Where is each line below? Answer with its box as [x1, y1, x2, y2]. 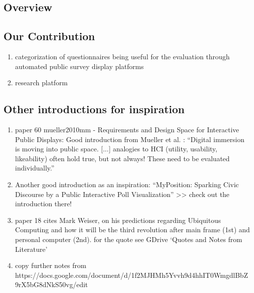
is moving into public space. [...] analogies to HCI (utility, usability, [15, 144, 218, 154]
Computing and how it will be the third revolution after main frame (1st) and [15, 224, 250, 235]
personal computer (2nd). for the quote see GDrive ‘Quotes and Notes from [15, 234, 242, 244]
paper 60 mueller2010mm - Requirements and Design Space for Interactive [15, 124, 239, 134]
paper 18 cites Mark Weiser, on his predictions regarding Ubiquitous [15, 215, 221, 225]
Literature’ [15, 244, 48, 254]
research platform [15, 77, 68, 88]
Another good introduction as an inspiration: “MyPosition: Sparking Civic [15, 179, 239, 189]
